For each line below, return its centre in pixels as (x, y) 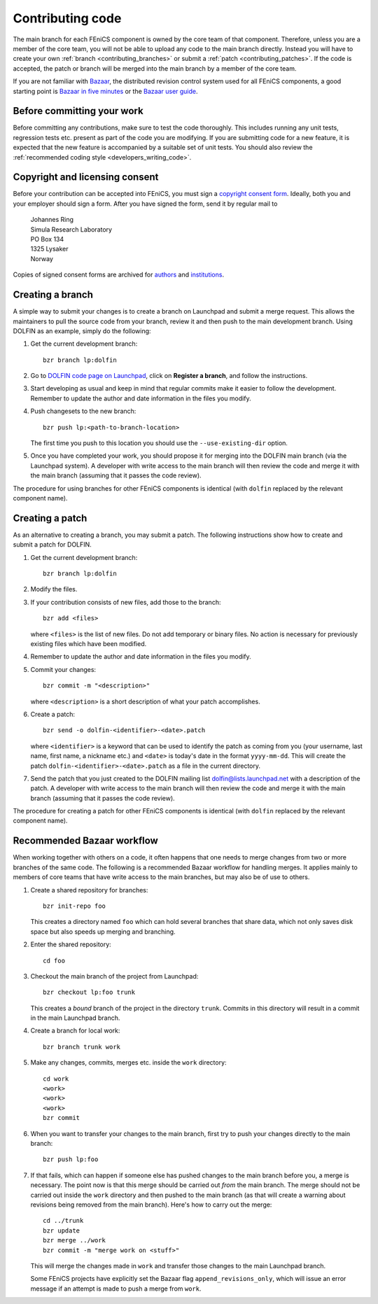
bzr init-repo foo (75, 906)
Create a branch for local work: (75, 1031)
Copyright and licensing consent (86, 177)
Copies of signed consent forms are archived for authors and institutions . (118, 275)
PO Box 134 (47, 239)
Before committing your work (78, 111)
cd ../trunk (63, 1221)
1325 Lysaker (50, 249)
